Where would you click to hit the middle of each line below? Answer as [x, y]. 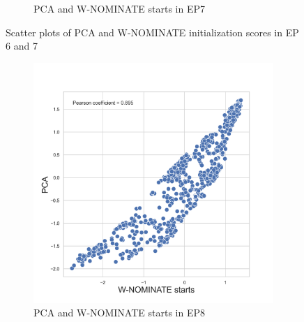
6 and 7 [22, 46]
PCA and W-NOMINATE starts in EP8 [119, 313]
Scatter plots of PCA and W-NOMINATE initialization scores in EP [152, 32]
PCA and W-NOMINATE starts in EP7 [119, 8]
